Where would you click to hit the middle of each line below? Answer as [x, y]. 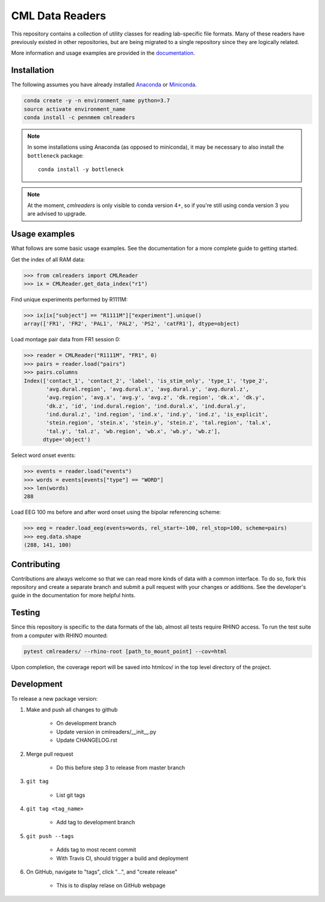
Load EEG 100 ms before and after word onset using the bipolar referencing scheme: [116, 512]
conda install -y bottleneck [81, 170]
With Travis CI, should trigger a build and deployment [122, 858]
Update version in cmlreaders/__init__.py [106, 732]
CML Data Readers [59, 16]
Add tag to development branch [96, 823]
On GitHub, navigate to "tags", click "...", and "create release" [102, 872]
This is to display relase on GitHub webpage [111, 886]
